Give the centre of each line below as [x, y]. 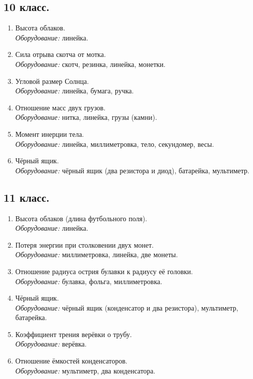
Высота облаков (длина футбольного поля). [81, 218]
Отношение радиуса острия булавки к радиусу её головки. [104, 271]
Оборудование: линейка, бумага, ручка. [74, 91]
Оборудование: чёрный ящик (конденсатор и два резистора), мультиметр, [127, 307]
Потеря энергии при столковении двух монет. [84, 244]
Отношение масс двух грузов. [60, 107]
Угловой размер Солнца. [52, 81]
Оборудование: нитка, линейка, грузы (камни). [86, 117]
